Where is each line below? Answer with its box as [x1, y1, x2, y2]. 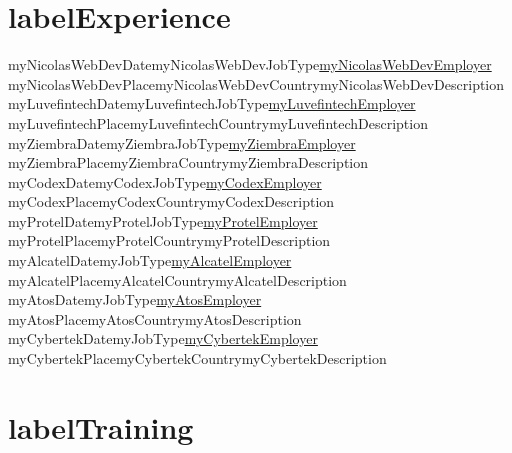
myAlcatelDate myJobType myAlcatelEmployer [8, 250, 292, 271]
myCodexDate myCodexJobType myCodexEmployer [8, 171, 322, 192]
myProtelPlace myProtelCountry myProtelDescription [8, 230, 331, 251]
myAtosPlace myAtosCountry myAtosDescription [8, 308, 302, 329]
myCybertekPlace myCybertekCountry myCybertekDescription [8, 348, 387, 369]
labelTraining [8, 406, 194, 447]
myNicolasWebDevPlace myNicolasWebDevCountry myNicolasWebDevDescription [8, 73, 505, 94]
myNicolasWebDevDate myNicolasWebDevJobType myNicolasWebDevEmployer [8, 54, 492, 75]
